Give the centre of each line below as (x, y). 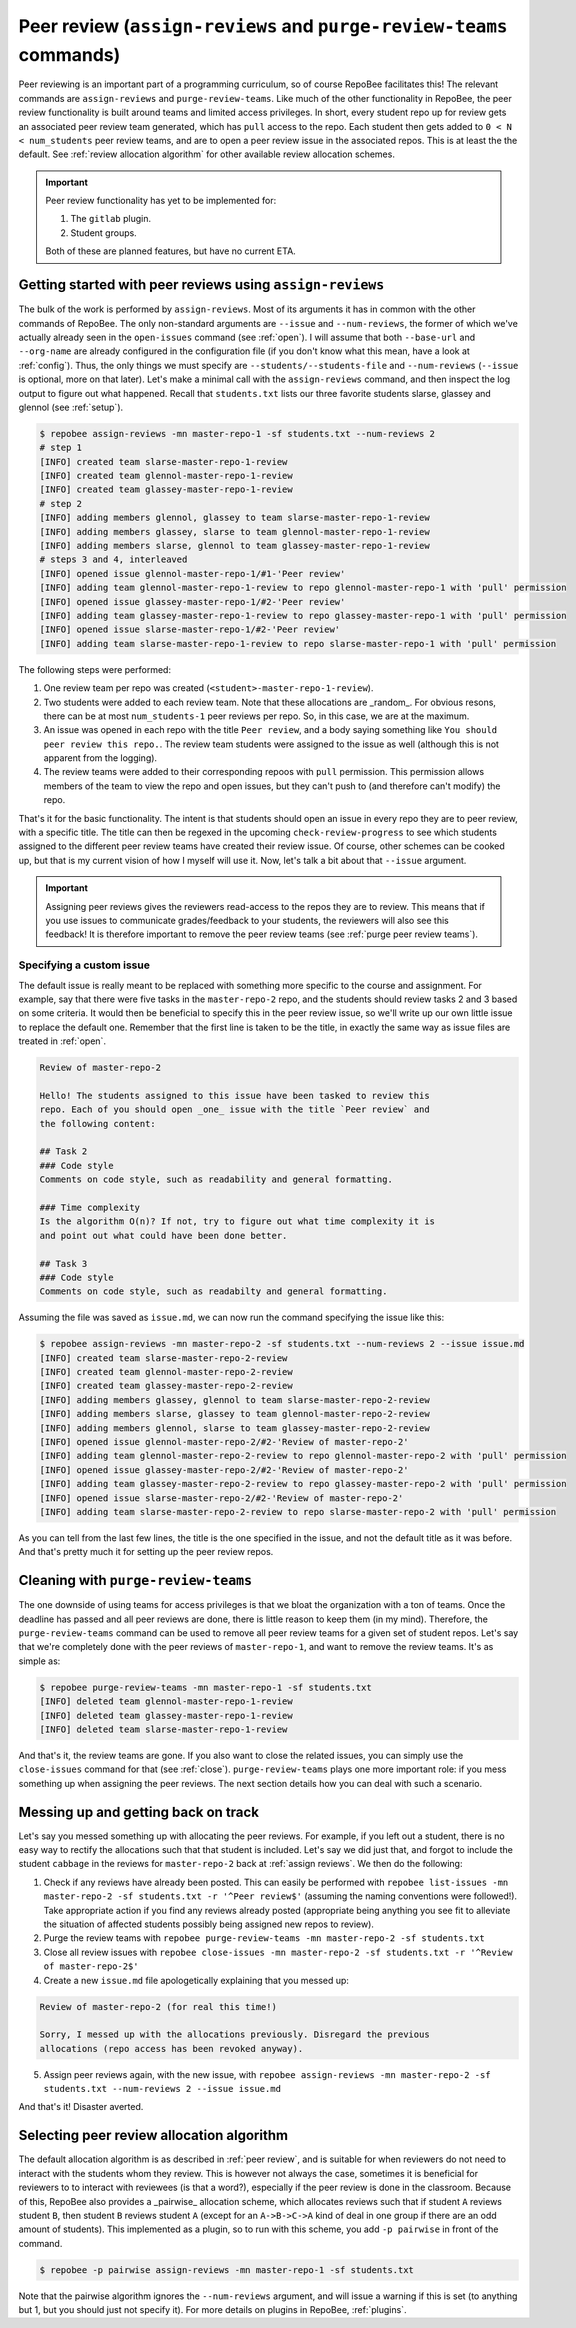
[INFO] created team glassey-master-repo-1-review (166, 489)
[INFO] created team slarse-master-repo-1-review (163, 461)
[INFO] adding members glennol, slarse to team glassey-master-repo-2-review (234, 1428)
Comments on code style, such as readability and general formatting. (216, 1179)
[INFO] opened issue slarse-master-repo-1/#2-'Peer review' (190, 629)
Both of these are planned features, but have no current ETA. (171, 251)
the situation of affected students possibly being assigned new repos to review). (209, 1924)
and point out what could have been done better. (163, 1235)
